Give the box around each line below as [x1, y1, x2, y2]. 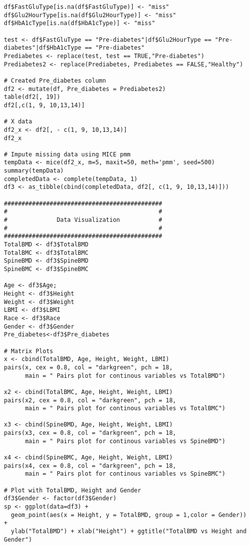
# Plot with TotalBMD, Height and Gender [4, 486, 141, 494]
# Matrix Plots [4, 347, 54, 355]
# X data [4, 118, 32, 125]
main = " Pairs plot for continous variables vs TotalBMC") [25, 405, 226, 412]
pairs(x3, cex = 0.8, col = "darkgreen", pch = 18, [4, 429, 176, 437]
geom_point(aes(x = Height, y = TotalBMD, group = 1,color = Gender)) [11, 511, 247, 518]
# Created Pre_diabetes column [4, 77, 106, 84]
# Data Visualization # [4, 216, 163, 224]
